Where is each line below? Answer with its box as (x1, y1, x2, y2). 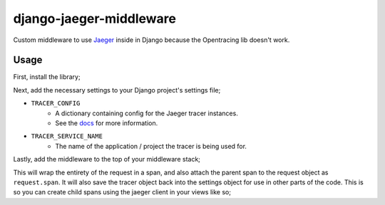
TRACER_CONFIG (31, 100, 81, 107)
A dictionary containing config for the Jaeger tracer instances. (55, 109, 238, 117)
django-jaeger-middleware (13, 11, 176, 26)
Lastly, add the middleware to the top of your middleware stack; (13, 155, 201, 164)
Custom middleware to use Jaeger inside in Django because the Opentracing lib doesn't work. (13, 36, 290, 44)
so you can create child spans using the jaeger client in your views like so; (13, 188, 232, 196)
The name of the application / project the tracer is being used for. (55, 142, 247, 150)
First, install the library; (13, 73, 81, 81)
